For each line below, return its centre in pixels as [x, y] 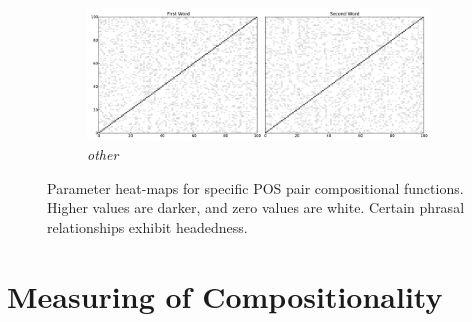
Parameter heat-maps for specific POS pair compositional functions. [255, 187]
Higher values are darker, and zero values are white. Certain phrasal [256, 207]
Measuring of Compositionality [225, 295]
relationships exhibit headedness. [147, 227]
